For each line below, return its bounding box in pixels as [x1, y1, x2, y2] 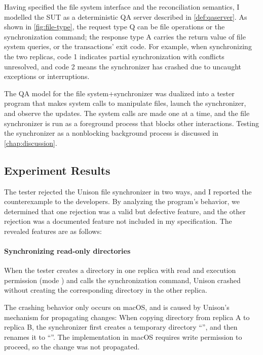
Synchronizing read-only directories [4, 246, 131, 256]
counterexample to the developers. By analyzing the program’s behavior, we [4, 196, 240, 207]
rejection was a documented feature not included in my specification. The [4, 216, 232, 226]
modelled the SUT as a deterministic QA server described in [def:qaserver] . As [4, 11, 247, 22]
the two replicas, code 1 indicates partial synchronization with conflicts [4, 51, 224, 61]
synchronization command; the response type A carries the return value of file [4, 31, 246, 42]
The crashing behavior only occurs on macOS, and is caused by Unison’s [4, 302, 230, 312]
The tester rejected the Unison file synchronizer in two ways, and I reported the [4, 186, 252, 196]
